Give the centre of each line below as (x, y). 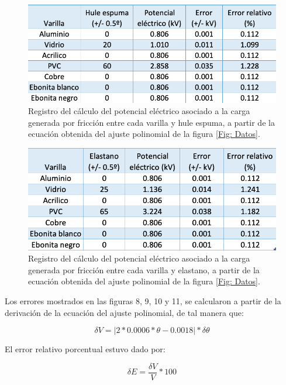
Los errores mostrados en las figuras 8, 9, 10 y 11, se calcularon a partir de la (143, 300)
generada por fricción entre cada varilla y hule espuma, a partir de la (151, 122)
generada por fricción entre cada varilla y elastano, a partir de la (144, 269)
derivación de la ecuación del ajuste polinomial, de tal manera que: (124, 312)
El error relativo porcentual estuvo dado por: (85, 349)
